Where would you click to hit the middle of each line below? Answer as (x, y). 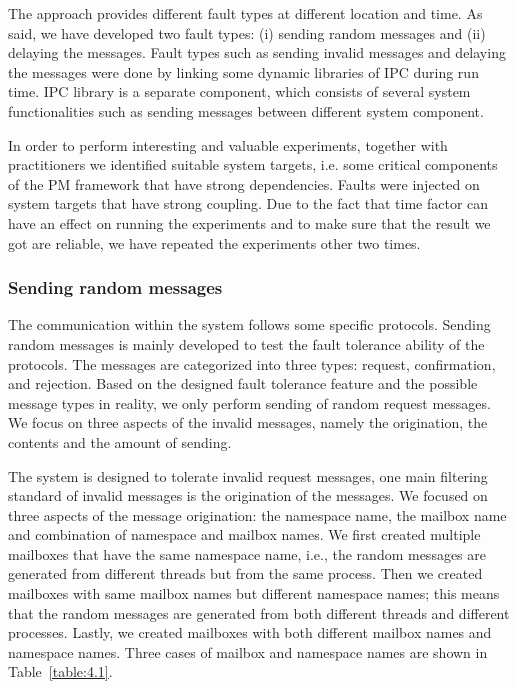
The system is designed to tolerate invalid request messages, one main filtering (248, 475)
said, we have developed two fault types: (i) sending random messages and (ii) (247, 32)
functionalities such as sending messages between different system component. (246, 110)
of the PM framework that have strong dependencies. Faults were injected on (244, 183)
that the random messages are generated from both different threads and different (259, 612)
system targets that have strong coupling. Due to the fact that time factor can (248, 203)
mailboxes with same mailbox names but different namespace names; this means (254, 593)
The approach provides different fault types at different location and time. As (245, 13)
